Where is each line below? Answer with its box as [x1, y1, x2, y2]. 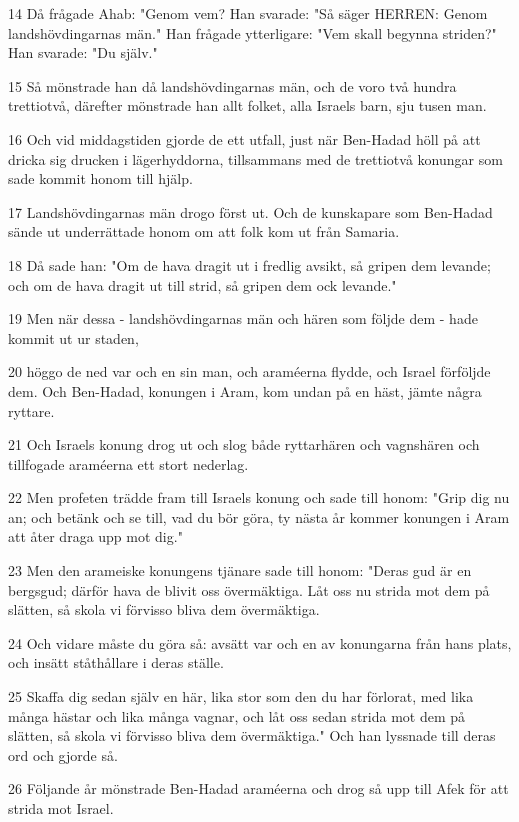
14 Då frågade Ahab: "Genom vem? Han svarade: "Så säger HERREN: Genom [8, 3, 488, 23]
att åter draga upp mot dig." [8, 526, 183, 547]
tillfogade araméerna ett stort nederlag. [8, 453, 249, 474]
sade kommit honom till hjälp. [8, 168, 193, 189]
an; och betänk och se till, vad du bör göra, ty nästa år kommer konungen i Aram [8, 506, 510, 527]
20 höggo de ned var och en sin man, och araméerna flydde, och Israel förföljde [8, 361, 491, 382]
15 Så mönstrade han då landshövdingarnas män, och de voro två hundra [8, 75, 457, 96]
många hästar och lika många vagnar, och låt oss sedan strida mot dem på [8, 705, 466, 726]
